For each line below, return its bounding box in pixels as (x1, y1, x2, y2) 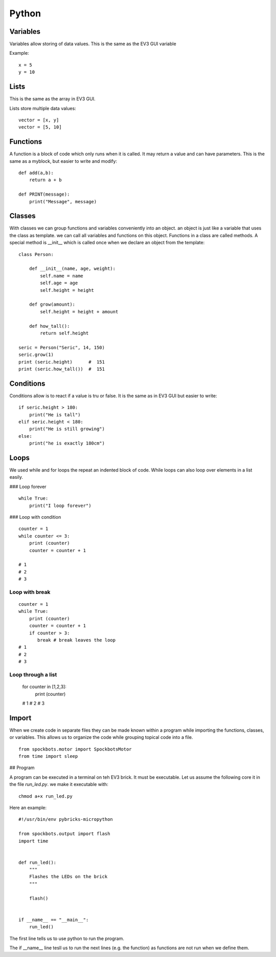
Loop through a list (9, 671, 57, 678)
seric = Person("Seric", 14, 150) (18, 345, 105, 350)
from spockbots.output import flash (18, 831, 110, 837)
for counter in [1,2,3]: (22, 684, 66, 690)
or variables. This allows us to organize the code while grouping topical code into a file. (9, 734, 193, 740)
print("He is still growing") (29, 426, 105, 432)
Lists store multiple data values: (9, 105, 76, 111)
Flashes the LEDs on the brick (29, 874, 108, 880)
